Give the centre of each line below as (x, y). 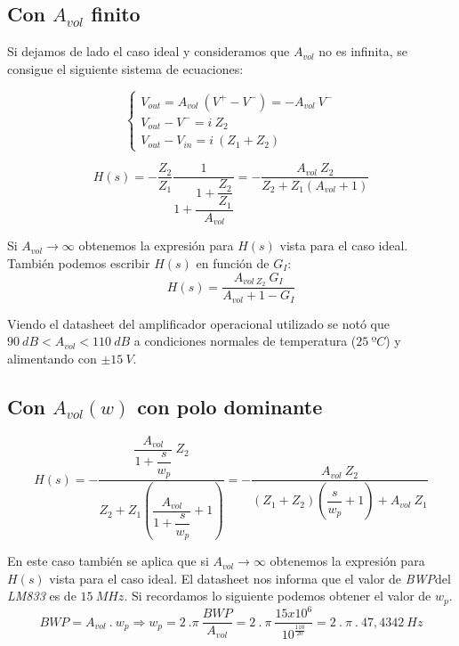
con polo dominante (230, 407)
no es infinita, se (363, 51)
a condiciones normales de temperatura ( (245, 341)
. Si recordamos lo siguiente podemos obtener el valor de (278, 596)
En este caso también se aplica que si (108, 561)
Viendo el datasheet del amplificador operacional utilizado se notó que (198, 323)
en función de (233, 262)
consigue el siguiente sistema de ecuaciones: (125, 68)
